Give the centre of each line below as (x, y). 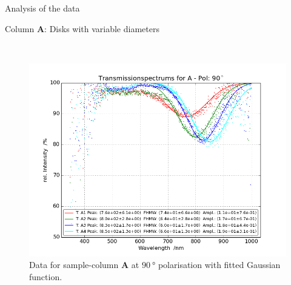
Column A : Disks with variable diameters (82, 28)
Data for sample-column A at (84, 265)
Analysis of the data (42, 8)
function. (46, 276)
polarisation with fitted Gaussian (219, 265)
